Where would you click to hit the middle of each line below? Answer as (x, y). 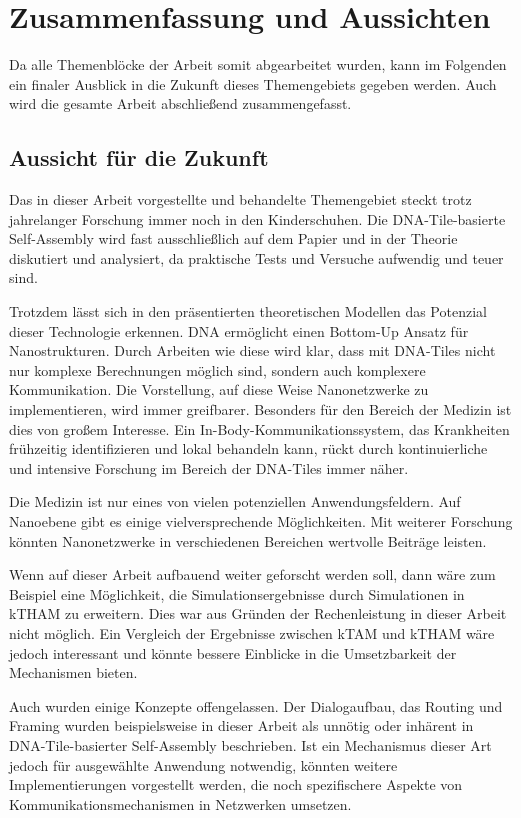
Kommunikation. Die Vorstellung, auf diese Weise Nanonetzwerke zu (219, 389)
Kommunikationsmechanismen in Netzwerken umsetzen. (180, 803)
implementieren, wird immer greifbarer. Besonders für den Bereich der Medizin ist (260, 409)
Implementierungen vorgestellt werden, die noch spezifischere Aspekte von (236, 784)
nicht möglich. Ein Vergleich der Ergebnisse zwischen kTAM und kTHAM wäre (252, 632)
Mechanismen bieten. (73, 672)
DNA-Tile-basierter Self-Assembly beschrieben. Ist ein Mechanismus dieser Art (250, 744)
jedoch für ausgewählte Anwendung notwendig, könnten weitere (203, 764)
